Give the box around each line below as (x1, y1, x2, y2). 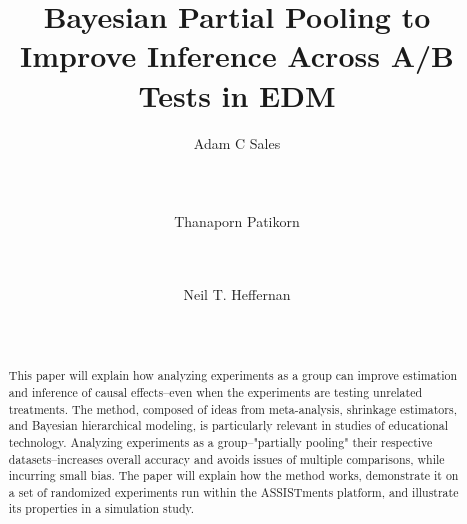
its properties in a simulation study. (8, 500, 195, 517)
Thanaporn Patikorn (174, 210, 300, 231)
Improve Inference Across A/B (20, 35, 454, 76)
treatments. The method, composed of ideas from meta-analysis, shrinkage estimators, (8, 400, 457, 417)
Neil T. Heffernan (183, 283, 291, 304)
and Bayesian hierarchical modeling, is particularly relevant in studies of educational (8, 417, 449, 434)
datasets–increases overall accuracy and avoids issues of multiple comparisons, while (8, 450, 445, 467)
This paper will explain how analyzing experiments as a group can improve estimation (8, 367, 458, 384)
